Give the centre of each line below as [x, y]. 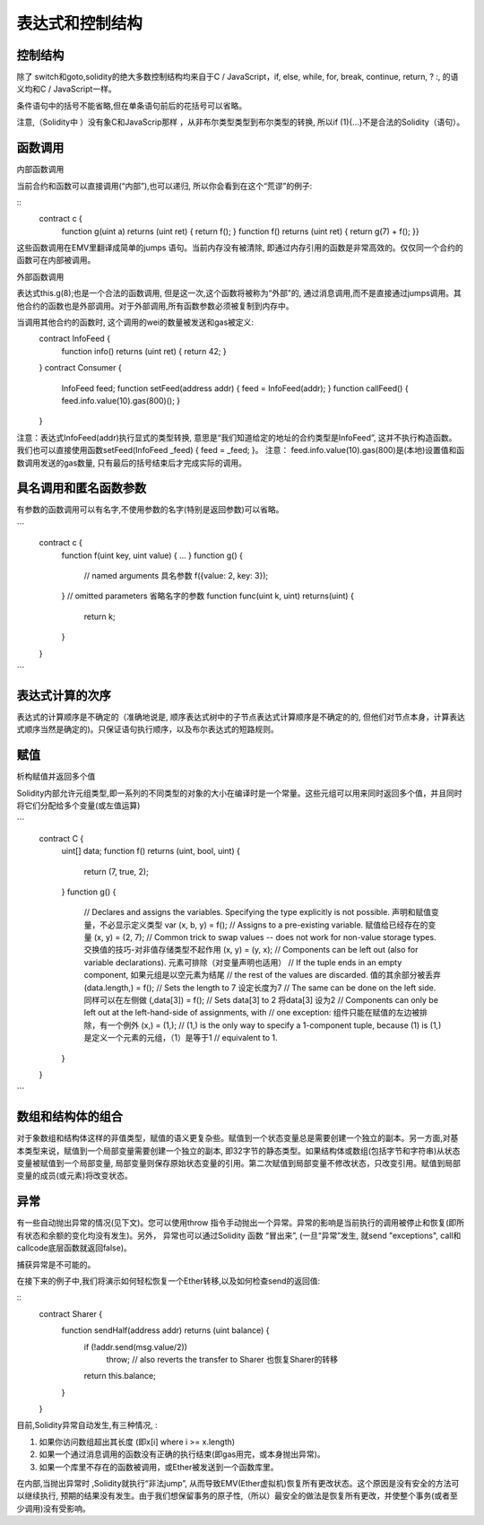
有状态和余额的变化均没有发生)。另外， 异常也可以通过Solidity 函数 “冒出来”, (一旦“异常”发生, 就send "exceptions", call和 [239, 1235]
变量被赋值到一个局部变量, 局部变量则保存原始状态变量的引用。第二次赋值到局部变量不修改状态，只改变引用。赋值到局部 [238, 1163]
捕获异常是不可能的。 [56, 1264]
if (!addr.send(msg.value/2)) [136, 1346]
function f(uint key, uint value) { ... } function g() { [152, 555]
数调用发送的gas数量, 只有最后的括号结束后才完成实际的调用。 [131, 463]
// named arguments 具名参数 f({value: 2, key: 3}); [176, 576]
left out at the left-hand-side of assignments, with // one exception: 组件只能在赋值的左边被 [252, 1013]
